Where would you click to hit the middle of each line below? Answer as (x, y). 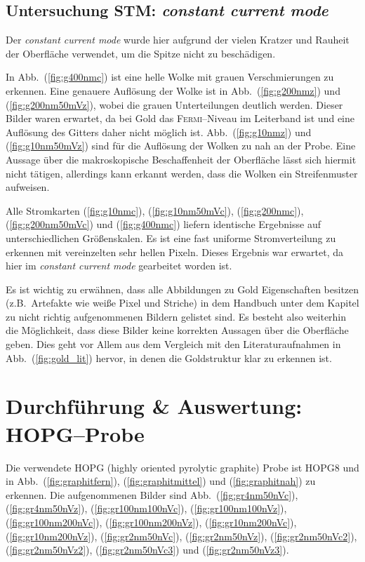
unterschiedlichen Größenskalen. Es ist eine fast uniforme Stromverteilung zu (171, 237)
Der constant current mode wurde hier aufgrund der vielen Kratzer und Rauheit (178, 40)
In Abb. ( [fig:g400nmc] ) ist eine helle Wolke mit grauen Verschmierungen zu (170, 77)
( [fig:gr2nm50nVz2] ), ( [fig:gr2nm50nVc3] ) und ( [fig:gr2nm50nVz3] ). (147, 550)
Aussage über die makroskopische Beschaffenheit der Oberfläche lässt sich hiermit (181, 159)
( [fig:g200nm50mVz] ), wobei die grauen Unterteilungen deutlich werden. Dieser (174, 104)
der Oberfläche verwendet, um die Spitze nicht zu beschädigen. (141, 53)
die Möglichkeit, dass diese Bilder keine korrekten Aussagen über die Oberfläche (177, 330)
